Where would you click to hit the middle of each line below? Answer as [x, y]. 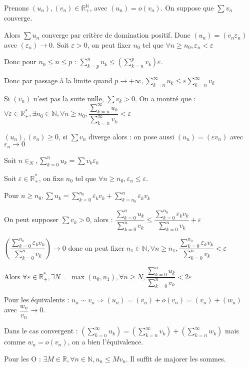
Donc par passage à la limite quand [58, 80]
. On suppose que [187, 8]
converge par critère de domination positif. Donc [116, 35]
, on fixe [51, 178]
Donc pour [20, 61]
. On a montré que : [165, 98]
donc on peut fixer [96, 247]
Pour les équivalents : [37, 300]
